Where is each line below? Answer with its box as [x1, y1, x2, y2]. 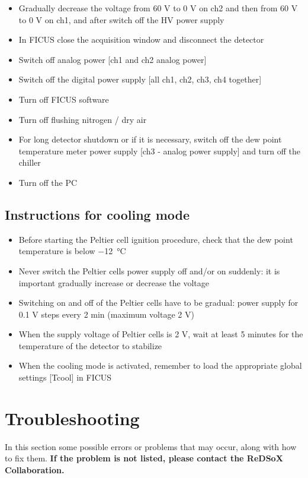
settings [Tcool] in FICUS [18, 371, 112, 384]
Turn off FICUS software [18, 93, 109, 105]
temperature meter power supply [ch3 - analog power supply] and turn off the [18, 144, 301, 157]
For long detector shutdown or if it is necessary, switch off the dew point [18, 133, 282, 145]
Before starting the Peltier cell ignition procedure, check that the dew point [18, 233, 293, 245]
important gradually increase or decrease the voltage [18, 276, 209, 289]
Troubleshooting [5, 406, 140, 430]
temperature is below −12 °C [18, 245, 126, 257]
